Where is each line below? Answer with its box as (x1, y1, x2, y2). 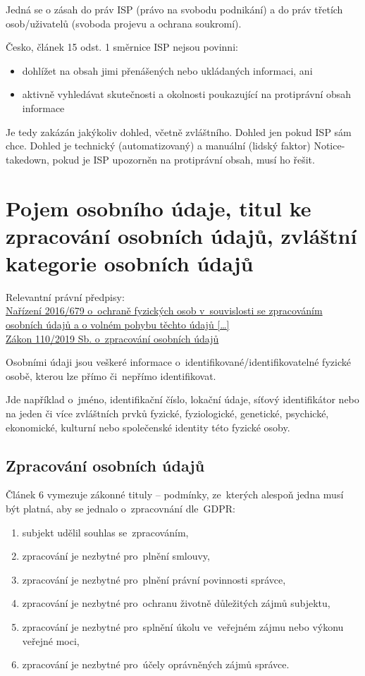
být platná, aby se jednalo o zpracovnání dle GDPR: (6, 500, 235, 515)
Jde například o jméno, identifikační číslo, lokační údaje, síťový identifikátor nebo (6, 392, 359, 407)
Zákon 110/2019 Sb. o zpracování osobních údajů (6, 331, 219, 345)
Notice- (314, 138, 345, 153)
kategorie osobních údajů (6, 248, 254, 277)
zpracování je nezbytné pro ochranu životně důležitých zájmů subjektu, (22, 596, 330, 610)
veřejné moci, (22, 633, 80, 648)
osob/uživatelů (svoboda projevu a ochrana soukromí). (6, 16, 242, 30)
